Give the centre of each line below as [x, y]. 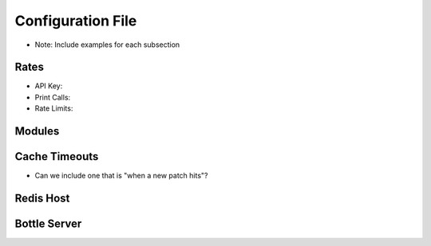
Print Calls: [53, 97]
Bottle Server [48, 223]
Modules [37, 131]
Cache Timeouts [57, 156]
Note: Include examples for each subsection [107, 45]
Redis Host [42, 198]
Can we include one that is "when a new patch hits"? [121, 176]
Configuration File [76, 21]
